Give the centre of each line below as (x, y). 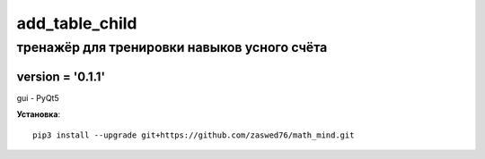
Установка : (39, 114)
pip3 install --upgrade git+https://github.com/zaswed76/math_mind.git (194, 135)
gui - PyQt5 (38, 97)
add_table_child (77, 23)
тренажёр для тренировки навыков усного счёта (172, 47)
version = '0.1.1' (61, 76)
